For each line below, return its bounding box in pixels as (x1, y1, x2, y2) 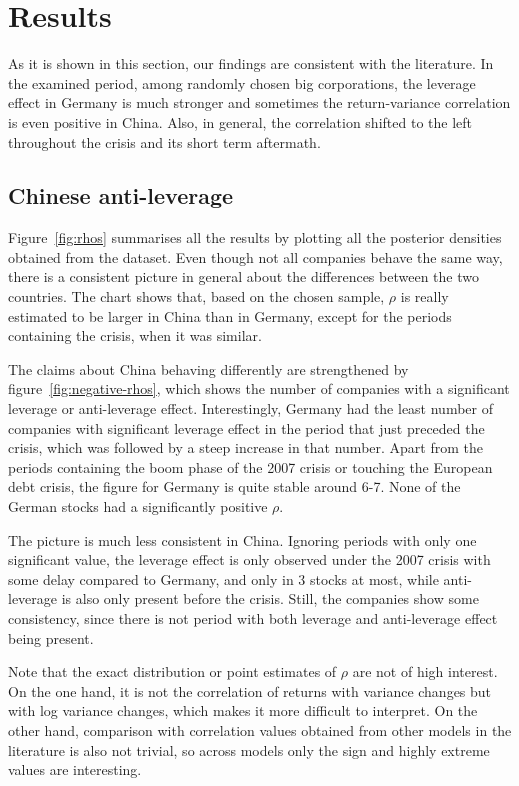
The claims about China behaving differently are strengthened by (8, 358, 409, 379)
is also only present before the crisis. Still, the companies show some (61, 588, 479, 609)
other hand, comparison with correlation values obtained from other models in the (8, 719, 512, 740)
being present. (8, 627, 94, 648)
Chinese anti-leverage (8, 180, 234, 211)
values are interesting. (8, 759, 142, 780)
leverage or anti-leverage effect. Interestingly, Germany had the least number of (8, 398, 494, 419)
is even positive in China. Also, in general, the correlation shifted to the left (8, 111, 472, 132)
